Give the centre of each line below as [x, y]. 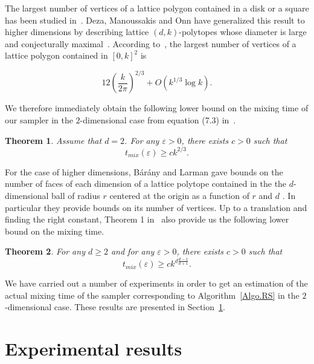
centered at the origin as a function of [179, 195]
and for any [133, 251]
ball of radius [76, 195]
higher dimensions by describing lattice [77, 32]
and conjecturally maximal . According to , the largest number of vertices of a [151, 43]
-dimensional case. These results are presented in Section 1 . [115, 307]
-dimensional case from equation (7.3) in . [158, 120]
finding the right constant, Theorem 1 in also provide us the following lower [147, 219]
